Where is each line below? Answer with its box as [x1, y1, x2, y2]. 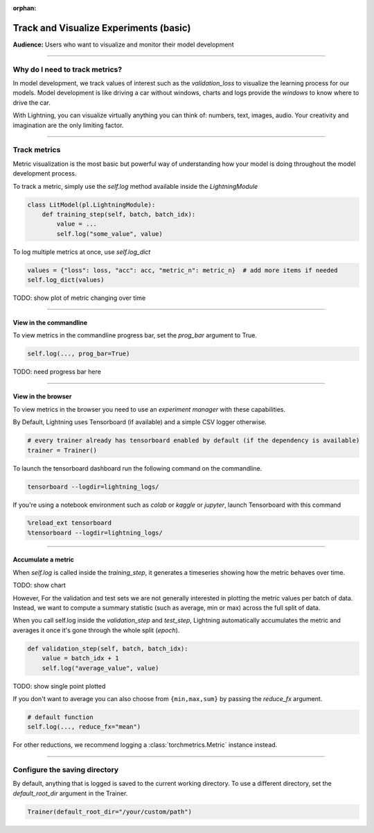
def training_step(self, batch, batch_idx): [42, 210, 196, 218]
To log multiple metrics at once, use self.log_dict [12, 247, 151, 256]
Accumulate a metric [12, 555, 74, 564]
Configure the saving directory [12, 765, 119, 775]
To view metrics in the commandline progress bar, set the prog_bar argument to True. [12, 331, 258, 339]
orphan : [12, 4, 37, 12]
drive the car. [12, 98, 51, 107]
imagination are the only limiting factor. [12, 121, 124, 129]
